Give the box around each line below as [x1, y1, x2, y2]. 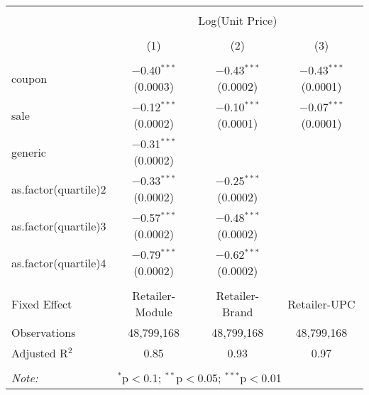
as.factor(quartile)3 [11, 217, 106, 234]
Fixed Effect [11, 295, 72, 312]
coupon [11, 69, 48, 87]
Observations [11, 324, 76, 340]
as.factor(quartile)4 [11, 254, 106, 271]
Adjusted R [11, 345, 68, 361]
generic [11, 143, 46, 160]
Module [135, 304, 172, 320]
